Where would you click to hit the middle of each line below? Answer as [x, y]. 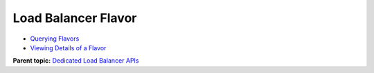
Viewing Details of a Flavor [68, 48]
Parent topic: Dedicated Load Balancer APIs [76, 61]
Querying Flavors [55, 39]
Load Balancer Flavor [75, 18]
